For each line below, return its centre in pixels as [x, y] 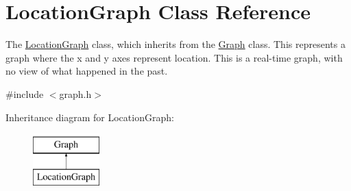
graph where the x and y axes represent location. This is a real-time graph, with [174, 57]
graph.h [75, 93]
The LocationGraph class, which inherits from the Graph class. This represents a [175, 44]
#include [25, 93]
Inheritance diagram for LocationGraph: [90, 117]
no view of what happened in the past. [87, 71]
